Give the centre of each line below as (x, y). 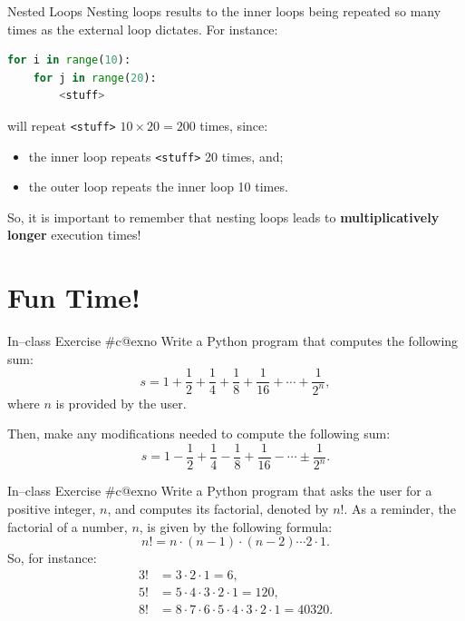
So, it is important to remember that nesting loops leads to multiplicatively (223, 217)
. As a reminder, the (400, 508)
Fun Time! (74, 297)
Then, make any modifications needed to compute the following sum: (199, 434)
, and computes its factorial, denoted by (218, 508)
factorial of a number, (68, 526)
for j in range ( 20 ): (95, 78)
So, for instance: (52, 558)
